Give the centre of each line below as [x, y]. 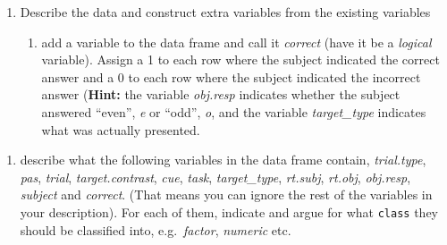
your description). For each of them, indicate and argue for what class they [229, 211]
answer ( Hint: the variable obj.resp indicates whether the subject [221, 94]
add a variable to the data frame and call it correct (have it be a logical [236, 42]
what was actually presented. [121, 129]
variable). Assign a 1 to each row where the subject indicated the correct [240, 59]
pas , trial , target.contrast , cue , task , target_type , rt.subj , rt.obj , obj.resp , [215, 177]
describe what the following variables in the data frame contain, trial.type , [223, 160]
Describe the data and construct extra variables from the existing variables [225, 12]
